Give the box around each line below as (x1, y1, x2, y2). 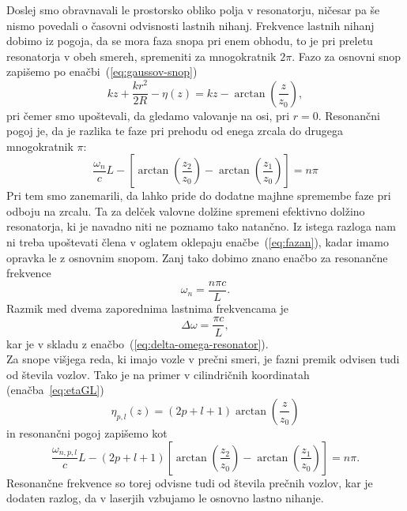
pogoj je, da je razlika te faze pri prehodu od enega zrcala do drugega (6, 122, 344, 139)
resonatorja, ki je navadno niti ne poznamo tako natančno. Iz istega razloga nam (6, 218, 396, 235)
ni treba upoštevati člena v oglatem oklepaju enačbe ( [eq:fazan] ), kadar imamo (6, 234, 389, 250)
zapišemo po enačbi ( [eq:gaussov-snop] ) (6, 63, 198, 80)
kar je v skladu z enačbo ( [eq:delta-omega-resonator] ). (6, 335, 269, 351)
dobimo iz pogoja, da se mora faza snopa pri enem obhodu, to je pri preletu (6, 32, 373, 49)
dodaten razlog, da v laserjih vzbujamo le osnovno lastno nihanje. (6, 490, 324, 506)
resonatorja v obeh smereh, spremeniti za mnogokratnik (6, 47, 277, 64)
